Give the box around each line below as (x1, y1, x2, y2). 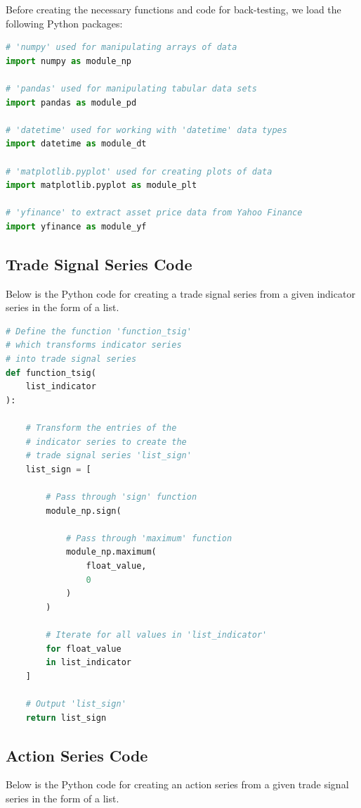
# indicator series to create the (25, 436, 187, 447)
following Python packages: (6, 15, 123, 30)
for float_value (46, 643, 122, 654)
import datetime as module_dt (6, 139, 147, 149)
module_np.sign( (46, 505, 122, 516)
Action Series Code (6, 744, 148, 766)
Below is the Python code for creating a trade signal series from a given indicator (6, 286, 355, 301)
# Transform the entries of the (25, 423, 177, 434)
